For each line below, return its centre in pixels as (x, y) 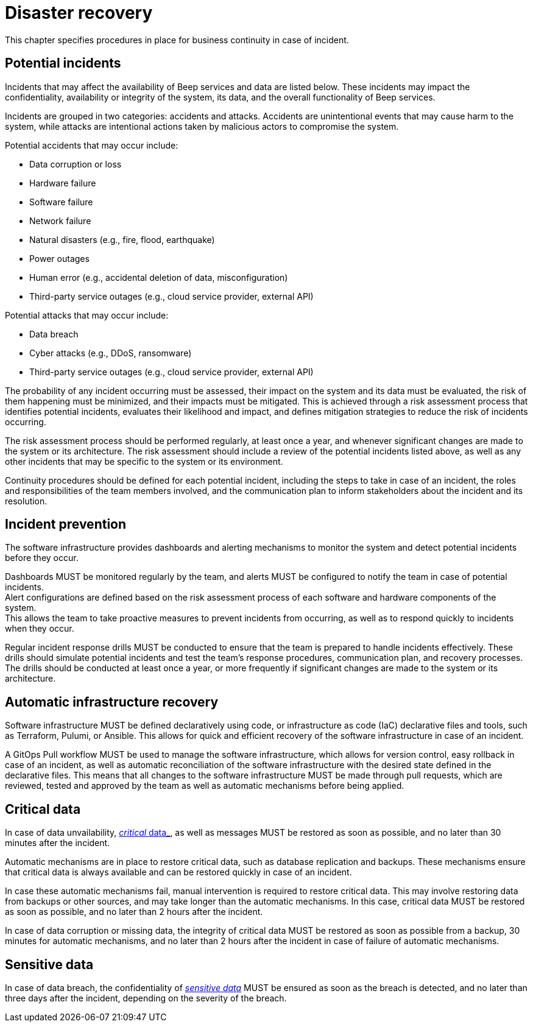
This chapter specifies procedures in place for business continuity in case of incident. (177, 40)
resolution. (26, 501)
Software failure (61, 202)
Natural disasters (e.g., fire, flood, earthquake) (122, 239)
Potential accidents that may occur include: (92, 145)
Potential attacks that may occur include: (87, 315)
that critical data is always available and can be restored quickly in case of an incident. (178, 872)
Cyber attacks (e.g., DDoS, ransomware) (111, 353)
